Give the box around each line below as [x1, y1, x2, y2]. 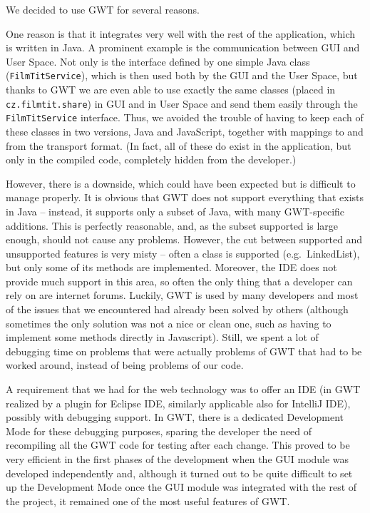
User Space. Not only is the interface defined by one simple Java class [6, 54, 310, 68]
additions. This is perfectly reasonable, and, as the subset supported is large [6, 218, 338, 233]
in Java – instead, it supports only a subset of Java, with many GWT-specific [6, 203, 345, 218]
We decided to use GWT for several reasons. [6, 2, 200, 16]
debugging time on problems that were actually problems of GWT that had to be [6, 343, 362, 358]
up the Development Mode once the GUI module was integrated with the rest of [6, 479, 357, 494]
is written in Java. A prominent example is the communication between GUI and [6, 40, 360, 55]
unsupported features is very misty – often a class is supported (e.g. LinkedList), [6, 245, 360, 260]
